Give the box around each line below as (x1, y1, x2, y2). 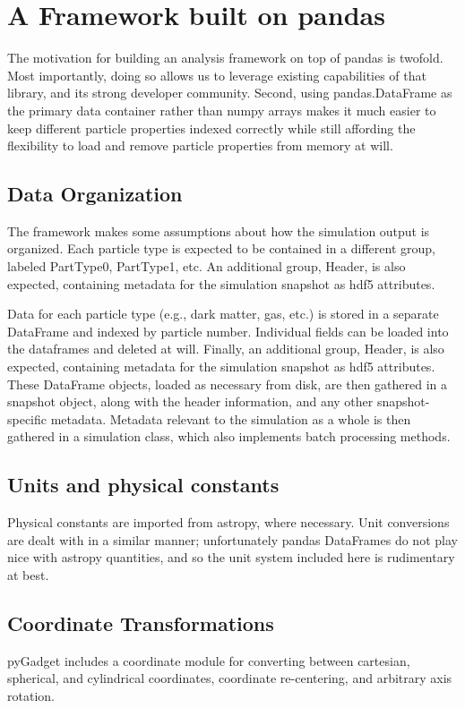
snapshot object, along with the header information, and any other (7, 392, 374, 411)
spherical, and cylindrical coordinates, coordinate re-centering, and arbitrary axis (7, 669, 452, 687)
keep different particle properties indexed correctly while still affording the (7, 118, 416, 137)
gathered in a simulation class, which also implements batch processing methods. (7, 427, 451, 446)
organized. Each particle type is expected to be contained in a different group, (7, 239, 435, 258)
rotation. (7, 686, 55, 704)
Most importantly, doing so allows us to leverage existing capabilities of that (7, 65, 426, 84)
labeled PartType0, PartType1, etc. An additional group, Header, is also (7, 257, 406, 276)
